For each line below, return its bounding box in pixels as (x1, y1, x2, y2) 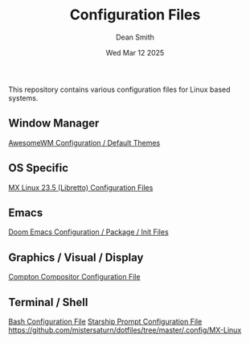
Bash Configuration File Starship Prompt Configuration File (8, 316, 203, 326)
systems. (8, 93, 39, 102)
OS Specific (8, 161, 69, 175)
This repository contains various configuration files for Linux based (8, 85, 231, 94)
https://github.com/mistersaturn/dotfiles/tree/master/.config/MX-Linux (8, 325, 242, 335)
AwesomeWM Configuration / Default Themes (8, 138, 161, 147)
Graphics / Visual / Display (8, 250, 144, 264)
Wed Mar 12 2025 (105, 48, 165, 57)
